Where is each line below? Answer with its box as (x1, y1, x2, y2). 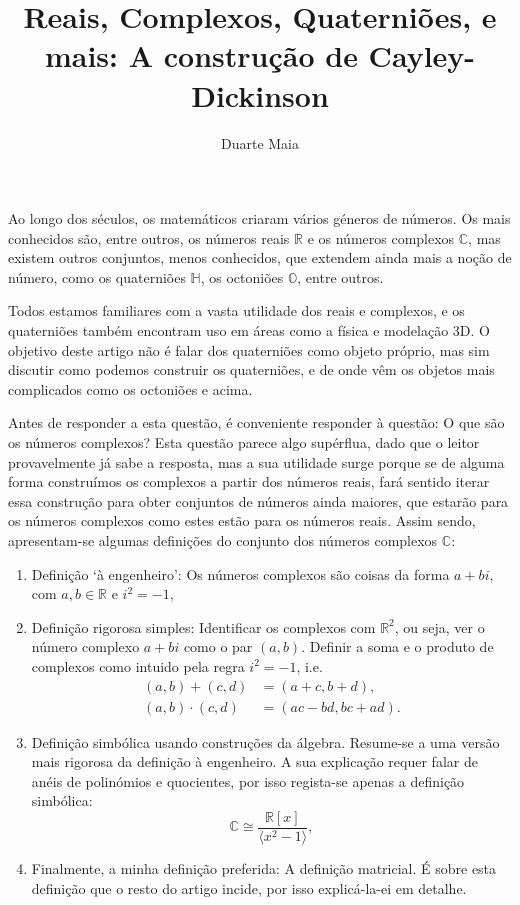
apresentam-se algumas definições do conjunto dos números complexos (8, 530, 438, 550)
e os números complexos (307, 227, 455, 248)
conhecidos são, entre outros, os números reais (8, 227, 290, 248)
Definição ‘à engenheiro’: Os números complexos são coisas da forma (31, 563, 450, 584)
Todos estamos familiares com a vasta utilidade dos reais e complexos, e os (8, 300, 465, 321)
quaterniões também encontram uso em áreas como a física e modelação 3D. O (8, 320, 490, 341)
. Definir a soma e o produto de (301, 636, 494, 657)
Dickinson (191, 74, 329, 115)
